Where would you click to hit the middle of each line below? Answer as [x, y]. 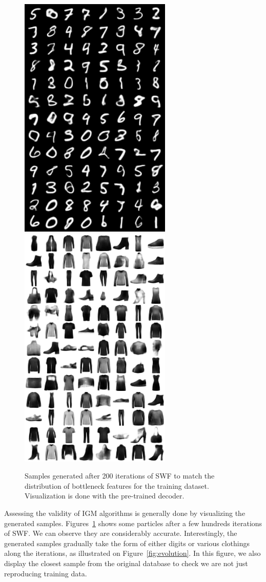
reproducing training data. [46, 573]
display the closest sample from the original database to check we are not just [126, 563]
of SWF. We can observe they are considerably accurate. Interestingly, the [121, 533]
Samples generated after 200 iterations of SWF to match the [120, 476]
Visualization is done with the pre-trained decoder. [105, 496]
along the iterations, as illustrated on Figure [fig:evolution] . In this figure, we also [132, 553]
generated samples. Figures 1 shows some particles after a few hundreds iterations [133, 523]
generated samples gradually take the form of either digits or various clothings [127, 543]
